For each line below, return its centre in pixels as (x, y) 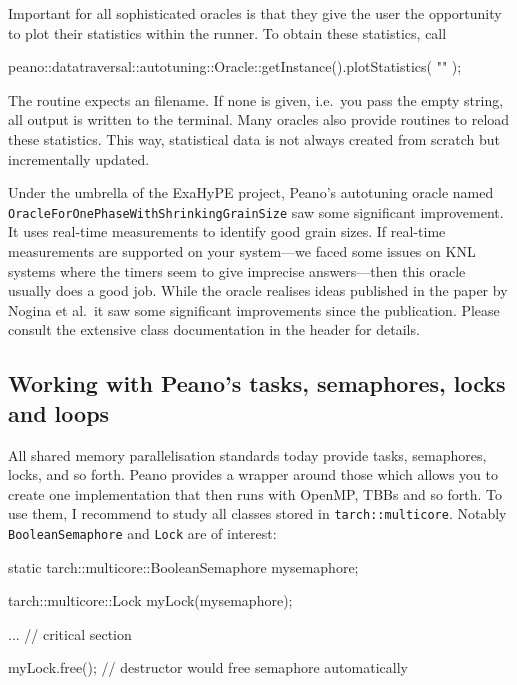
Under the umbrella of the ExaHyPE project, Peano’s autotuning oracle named (251, 192)
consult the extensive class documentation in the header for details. (214, 329)
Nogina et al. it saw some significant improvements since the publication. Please (254, 309)
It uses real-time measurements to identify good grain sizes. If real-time (227, 231)
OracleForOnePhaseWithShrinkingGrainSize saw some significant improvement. (256, 211)
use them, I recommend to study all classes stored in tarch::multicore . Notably (257, 513)
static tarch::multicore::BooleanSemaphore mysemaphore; (183, 566)
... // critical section (70, 633)
